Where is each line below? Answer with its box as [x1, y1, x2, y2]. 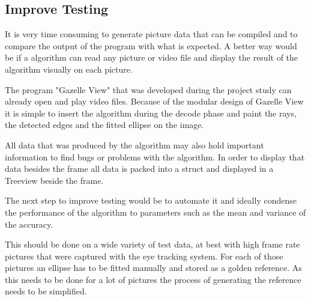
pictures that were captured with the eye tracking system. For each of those [5, 249, 283, 262]
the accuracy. [5, 217, 53, 230]
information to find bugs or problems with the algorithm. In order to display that [5, 150, 305, 163]
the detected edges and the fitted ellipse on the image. [5, 118, 204, 131]
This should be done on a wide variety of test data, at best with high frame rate [5, 238, 300, 251]
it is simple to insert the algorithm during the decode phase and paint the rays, [5, 106, 297, 119]
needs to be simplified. [5, 285, 87, 297]
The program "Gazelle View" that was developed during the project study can [5, 83, 292, 96]
